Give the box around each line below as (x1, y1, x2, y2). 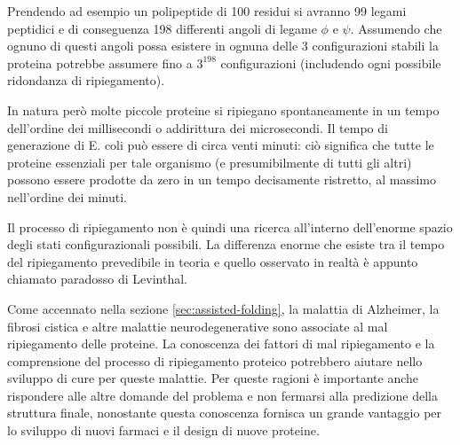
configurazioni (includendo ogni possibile (220, 53, 441, 72)
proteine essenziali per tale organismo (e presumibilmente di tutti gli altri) (7, 152, 412, 171)
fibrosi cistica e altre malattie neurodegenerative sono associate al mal (7, 316, 388, 335)
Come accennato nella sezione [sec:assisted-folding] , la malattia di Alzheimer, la (7, 299, 440, 317)
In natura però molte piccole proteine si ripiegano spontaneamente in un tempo (7, 100, 440, 119)
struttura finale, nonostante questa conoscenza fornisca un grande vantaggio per (7, 403, 442, 422)
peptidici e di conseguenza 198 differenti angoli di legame (7, 19, 317, 37)
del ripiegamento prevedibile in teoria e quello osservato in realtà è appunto (7, 252, 418, 270)
